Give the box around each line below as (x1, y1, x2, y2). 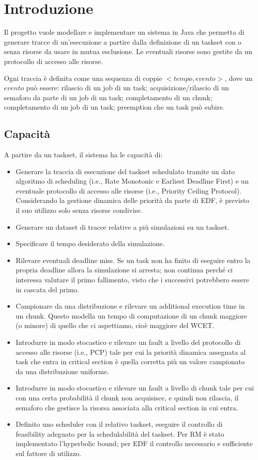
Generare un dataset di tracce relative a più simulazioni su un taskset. (15, 221, 229, 232)
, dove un (224, 72, 253, 83)
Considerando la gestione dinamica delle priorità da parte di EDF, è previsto (15, 195, 250, 205)
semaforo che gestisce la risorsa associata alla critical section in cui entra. (15, 402, 238, 412)
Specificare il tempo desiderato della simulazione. (15, 238, 165, 249)
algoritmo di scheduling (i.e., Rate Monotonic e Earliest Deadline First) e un (15, 176, 249, 186)
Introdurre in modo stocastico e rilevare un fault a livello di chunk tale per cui (15, 383, 254, 393)
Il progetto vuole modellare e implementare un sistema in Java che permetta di (4, 27, 245, 37)
